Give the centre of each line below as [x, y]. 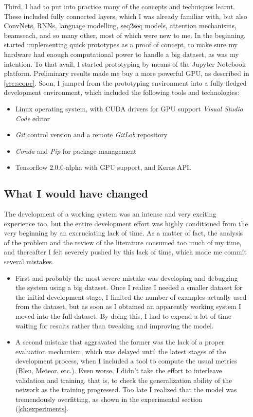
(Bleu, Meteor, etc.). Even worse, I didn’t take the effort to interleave [119, 371]
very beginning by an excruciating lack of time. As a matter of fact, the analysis [124, 233]
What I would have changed [76, 193]
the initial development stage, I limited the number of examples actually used [131, 297]
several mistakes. [29, 262]
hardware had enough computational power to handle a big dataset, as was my [121, 54]
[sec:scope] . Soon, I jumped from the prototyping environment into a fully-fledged [125, 82]
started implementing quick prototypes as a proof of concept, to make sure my [121, 45]
